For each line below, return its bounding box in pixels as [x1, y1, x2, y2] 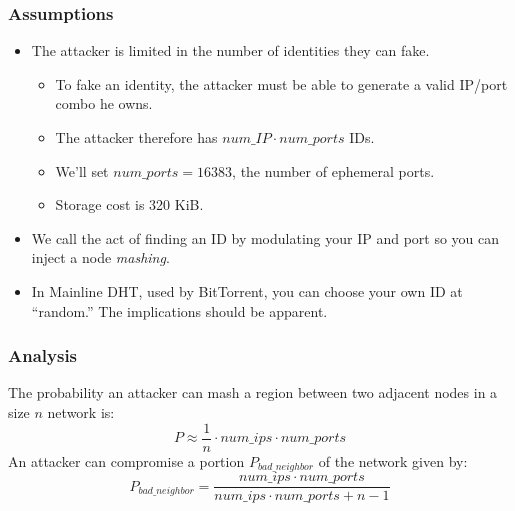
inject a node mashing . [31, 247, 170, 268]
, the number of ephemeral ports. [232, 160, 435, 181]
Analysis [8, 343, 78, 368]
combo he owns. [55, 93, 153, 114]
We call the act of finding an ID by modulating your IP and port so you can [31, 227, 500, 248]
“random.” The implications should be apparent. [31, 300, 328, 321]
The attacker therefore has [55, 127, 218, 147]
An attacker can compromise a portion [8, 450, 245, 471]
